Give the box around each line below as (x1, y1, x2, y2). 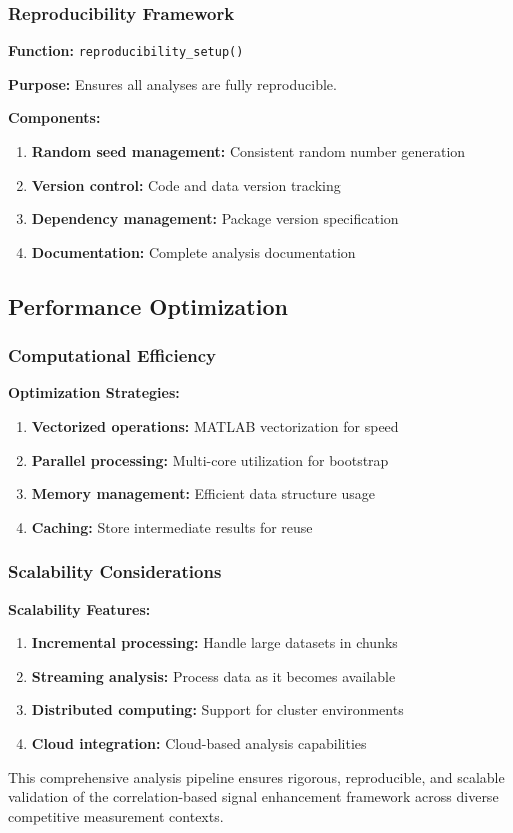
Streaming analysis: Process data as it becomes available (31, 665, 396, 686)
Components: (8, 107, 101, 128)
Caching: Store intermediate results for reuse (31, 516, 313, 537)
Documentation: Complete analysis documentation (31, 241, 356, 262)
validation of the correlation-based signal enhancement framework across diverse (8, 786, 499, 807)
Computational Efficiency (8, 343, 217, 368)
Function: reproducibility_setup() (8, 40, 244, 61)
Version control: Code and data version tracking (31, 174, 341, 195)
